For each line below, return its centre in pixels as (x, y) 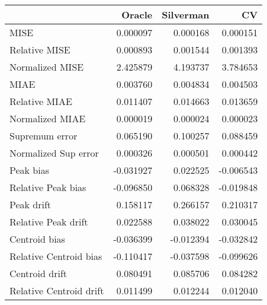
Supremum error (44, 136)
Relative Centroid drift (57, 290)
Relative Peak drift (49, 222)
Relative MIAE (41, 101)
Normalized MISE (47, 67)
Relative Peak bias (48, 187)
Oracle (137, 15)
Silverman (186, 15)
